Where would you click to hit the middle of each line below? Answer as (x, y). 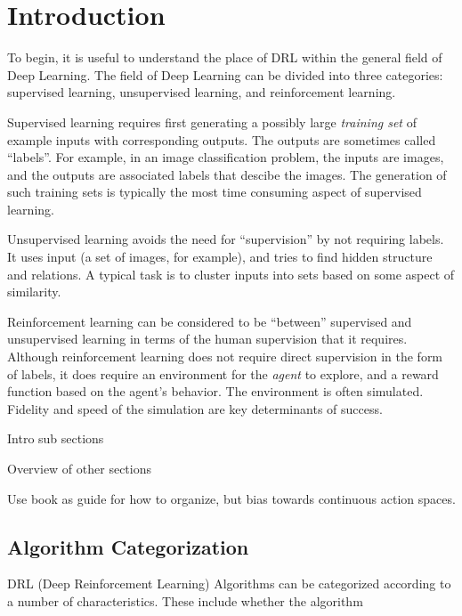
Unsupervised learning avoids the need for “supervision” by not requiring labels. (226, 239)
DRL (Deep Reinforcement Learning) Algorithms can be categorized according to (229, 584)
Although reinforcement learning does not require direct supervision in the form (225, 357)
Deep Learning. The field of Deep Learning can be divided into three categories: (225, 74)
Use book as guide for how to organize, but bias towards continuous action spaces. (231, 498)
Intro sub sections (56, 438)
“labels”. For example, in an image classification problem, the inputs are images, (226, 157)
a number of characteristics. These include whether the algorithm (185, 600)
